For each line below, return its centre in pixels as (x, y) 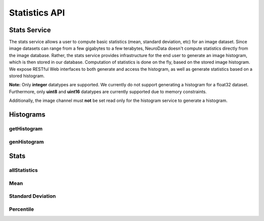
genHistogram (26, 141)
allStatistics (23, 170)
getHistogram (26, 128)
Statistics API (37, 13)
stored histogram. (27, 76)
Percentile (22, 209)
